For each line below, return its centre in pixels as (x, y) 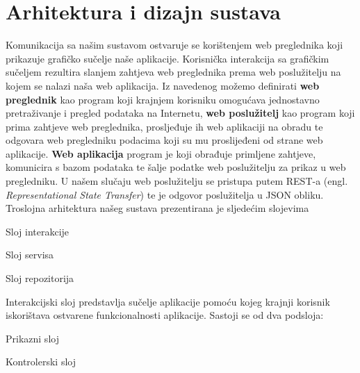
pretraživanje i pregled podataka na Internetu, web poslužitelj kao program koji (180, 113)
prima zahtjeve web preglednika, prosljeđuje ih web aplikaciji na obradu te (164, 126)
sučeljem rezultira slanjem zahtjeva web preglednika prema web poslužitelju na (173, 72)
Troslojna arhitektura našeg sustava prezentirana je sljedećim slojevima (157, 208)
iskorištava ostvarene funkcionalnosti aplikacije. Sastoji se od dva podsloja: (165, 315)
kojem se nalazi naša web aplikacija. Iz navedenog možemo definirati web (163, 85)
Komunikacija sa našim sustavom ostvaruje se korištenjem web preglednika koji (174, 45)
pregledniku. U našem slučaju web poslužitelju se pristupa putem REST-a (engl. (177, 181)
